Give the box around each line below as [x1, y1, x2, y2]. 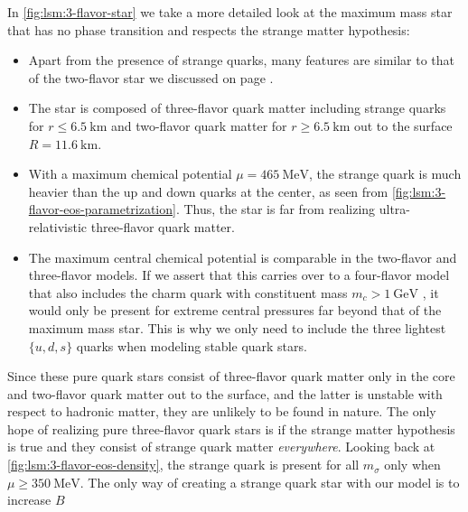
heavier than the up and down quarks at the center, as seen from [28, 182, 388, 200]
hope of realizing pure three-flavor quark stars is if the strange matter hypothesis [7, 419, 455, 438]
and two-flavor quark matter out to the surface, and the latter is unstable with [7, 384, 443, 403]
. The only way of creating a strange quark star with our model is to [80, 472, 460, 491]
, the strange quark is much [309, 164, 462, 183]
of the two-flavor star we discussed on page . [28, 68, 274, 87]
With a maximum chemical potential [28, 164, 232, 183]
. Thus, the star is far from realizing [175, 200, 376, 219]
